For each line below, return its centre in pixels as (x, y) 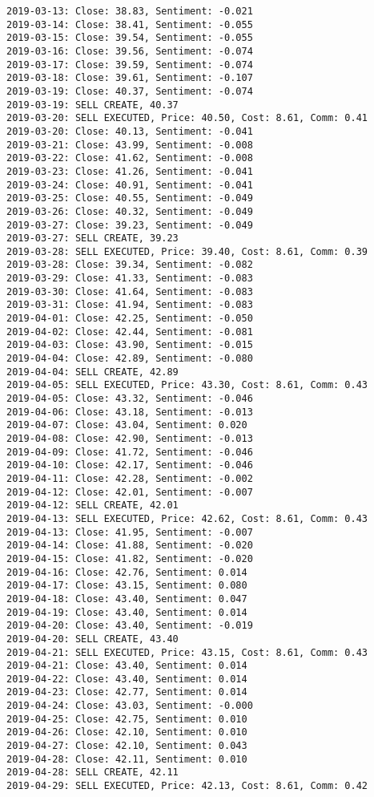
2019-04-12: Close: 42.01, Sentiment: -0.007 (130, 492)
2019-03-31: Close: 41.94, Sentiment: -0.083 (130, 305)
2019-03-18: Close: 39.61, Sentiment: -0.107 (130, 78)
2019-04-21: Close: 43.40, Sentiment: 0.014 (127, 666)
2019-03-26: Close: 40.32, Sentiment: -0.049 (130, 211)
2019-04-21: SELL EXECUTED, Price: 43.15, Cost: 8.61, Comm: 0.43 (187, 652)
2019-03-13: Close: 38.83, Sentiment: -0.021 (130, 11)
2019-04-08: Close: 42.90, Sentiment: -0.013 (130, 439)
